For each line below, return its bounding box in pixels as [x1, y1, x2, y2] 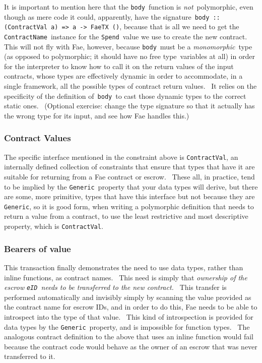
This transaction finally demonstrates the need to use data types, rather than [4, 262, 243, 272]
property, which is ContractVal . [4, 221, 103, 231]
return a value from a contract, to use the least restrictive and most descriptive [4, 211, 248, 221]
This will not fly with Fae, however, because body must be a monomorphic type [4, 41, 252, 51]
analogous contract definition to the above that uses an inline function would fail [4, 331, 253, 342]
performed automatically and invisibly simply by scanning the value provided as [4, 291, 251, 302]
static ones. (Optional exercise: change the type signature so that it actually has [4, 100, 255, 111]
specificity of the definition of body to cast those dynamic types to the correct [4, 90, 246, 101]
